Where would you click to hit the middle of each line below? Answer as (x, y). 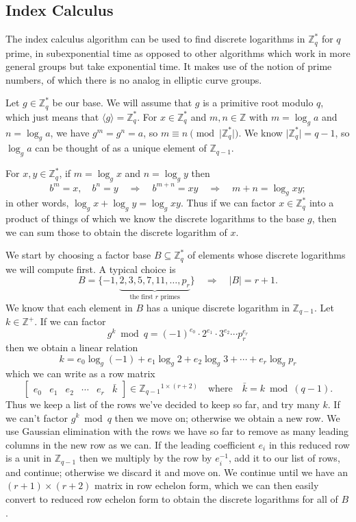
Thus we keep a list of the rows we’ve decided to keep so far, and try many (163, 404)
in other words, (37, 203)
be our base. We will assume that (122, 103)
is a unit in (28, 458)
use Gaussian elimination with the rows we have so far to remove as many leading (177, 431)
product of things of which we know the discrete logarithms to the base (155, 218)
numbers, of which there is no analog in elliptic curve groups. (134, 79)
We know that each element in (69, 307)
